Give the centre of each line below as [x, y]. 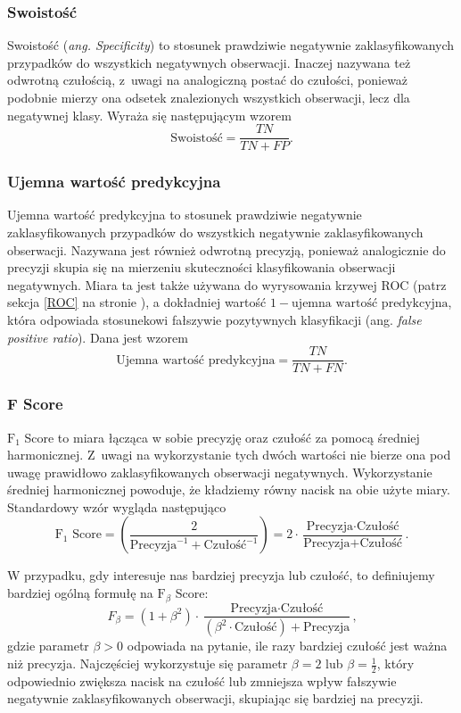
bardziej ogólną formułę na [80, 593]
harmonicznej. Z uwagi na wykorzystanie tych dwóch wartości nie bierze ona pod [229, 455]
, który [395, 663]
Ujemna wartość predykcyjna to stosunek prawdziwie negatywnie [185, 215]
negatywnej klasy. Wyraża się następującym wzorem [149, 115]
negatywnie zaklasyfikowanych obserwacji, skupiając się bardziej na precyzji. [215, 698]
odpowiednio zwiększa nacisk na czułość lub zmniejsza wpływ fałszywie [202, 680]
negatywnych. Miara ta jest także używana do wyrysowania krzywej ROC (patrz [227, 284]
